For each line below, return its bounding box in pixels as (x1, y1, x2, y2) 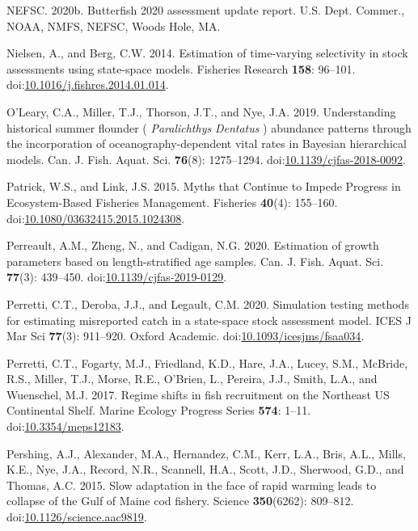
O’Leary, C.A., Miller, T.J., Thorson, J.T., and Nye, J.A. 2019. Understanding (6, 103, 396, 120)
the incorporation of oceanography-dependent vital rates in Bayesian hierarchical (6, 135, 407, 152)
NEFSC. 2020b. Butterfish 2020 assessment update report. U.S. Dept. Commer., (6, 2, 405, 18)
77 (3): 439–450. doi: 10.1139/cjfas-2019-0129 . (6, 268, 227, 285)
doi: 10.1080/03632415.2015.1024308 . (6, 209, 185, 226)
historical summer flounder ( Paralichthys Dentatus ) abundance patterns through (6, 119, 412, 136)
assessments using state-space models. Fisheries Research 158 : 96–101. (6, 60, 356, 77)
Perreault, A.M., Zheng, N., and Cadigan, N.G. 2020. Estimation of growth (6, 237, 379, 254)
